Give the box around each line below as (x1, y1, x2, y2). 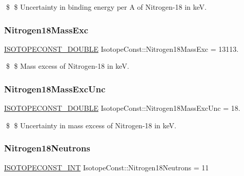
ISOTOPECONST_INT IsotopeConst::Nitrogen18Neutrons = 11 (4, 162, 209, 172)
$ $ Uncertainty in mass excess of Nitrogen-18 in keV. (6, 120, 177, 130)
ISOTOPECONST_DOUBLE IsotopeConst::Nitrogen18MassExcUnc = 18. (4, 103, 240, 113)
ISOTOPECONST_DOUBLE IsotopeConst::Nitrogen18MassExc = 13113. (4, 43, 239, 54)
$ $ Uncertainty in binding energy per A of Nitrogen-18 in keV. (6, 2, 207, 12)
